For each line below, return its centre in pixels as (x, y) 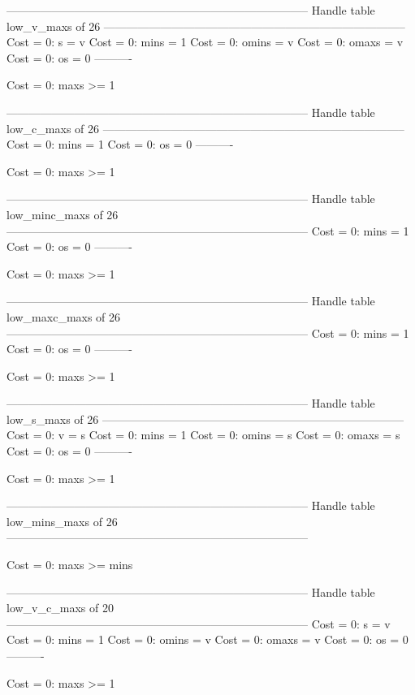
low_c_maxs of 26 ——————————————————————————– (205, 128)
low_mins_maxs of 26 (62, 521)
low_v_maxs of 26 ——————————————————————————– (206, 26)
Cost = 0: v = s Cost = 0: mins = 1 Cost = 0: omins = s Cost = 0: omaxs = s (203, 435)
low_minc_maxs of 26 (63, 214)
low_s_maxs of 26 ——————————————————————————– (205, 419)
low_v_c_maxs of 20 (60, 608)
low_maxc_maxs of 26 (64, 316)
